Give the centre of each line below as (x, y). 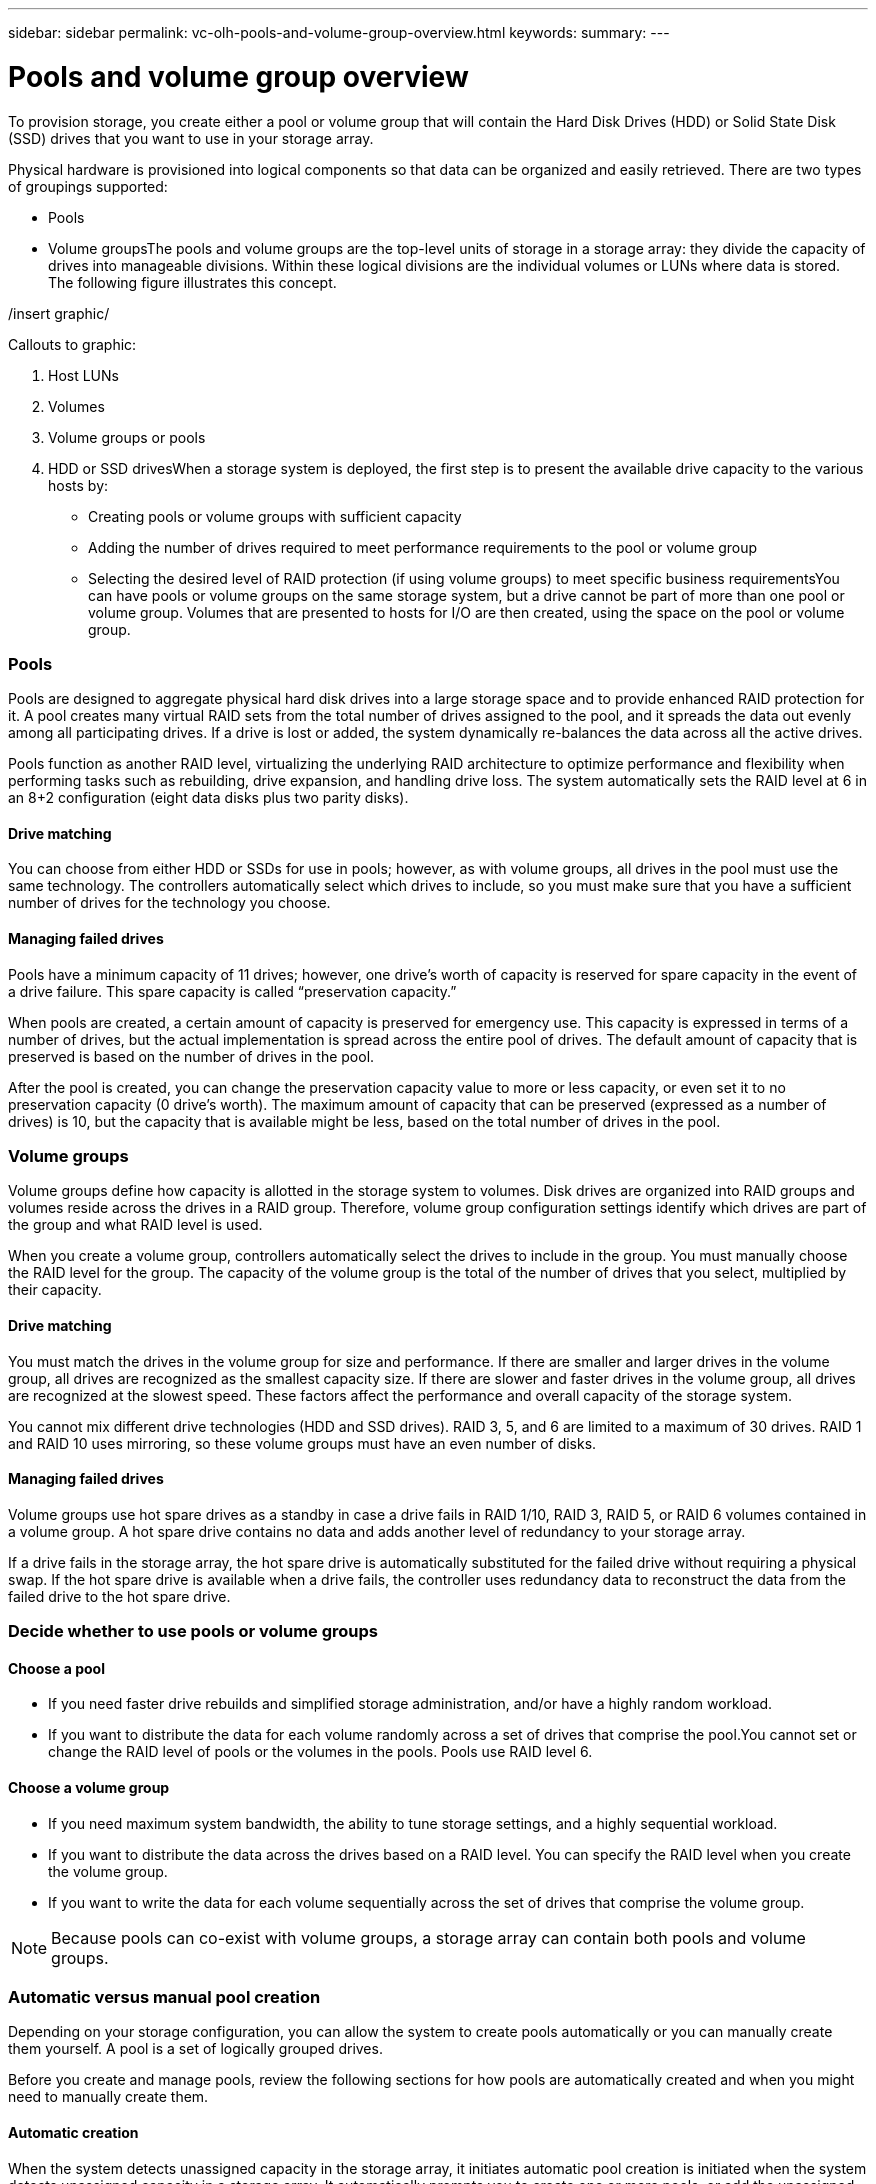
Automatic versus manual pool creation (164, 1997)
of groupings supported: (88, 186)
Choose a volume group (89, 1788)
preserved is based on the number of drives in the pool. (191, 1056)
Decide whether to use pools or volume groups (193, 1631)
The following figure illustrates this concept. (192, 282)
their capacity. (55, 1290)
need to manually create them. (108, 2097)
